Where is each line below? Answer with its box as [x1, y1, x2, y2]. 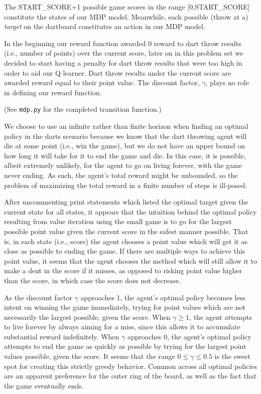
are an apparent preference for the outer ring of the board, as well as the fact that [4, 370, 257, 381]
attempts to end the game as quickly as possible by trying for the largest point [4, 341, 246, 351]
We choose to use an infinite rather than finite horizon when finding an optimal [4, 121, 248, 131]
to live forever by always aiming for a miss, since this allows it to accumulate [4, 321, 240, 332]
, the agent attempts [189, 311, 252, 322]
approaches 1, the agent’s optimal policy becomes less [80, 292, 245, 302]
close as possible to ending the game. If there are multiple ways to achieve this [4, 246, 245, 256]
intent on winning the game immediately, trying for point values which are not [4, 302, 245, 312]
